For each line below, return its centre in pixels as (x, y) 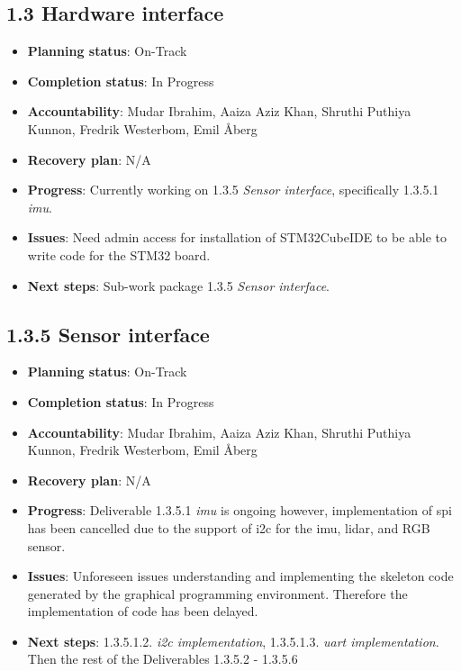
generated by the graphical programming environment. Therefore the (217, 593)
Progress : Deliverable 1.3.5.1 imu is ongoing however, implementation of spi (240, 510)
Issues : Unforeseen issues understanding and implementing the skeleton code (240, 576)
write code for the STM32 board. (119, 254)
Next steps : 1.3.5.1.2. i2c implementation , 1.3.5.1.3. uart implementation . (233, 641)
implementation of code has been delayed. (143, 611)
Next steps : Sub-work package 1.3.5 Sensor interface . (179, 285)
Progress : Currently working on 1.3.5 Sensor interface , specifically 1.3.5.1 (233, 190)
